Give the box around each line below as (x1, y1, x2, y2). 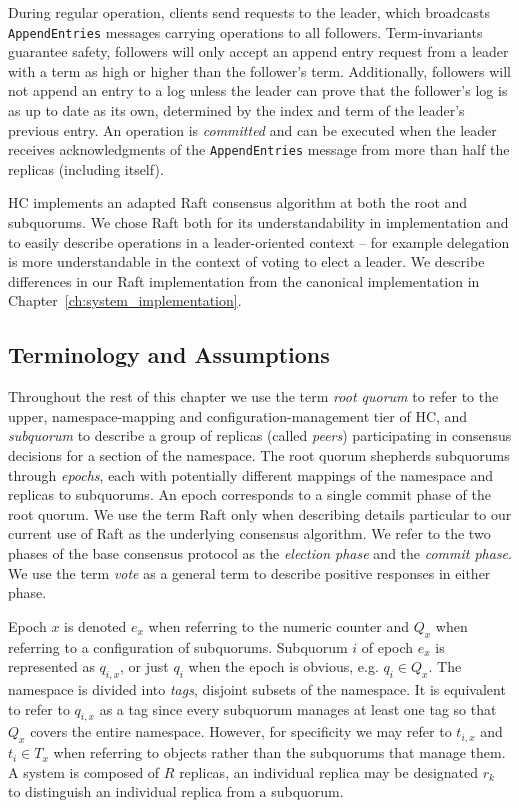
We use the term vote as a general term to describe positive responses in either (8, 562, 491, 583)
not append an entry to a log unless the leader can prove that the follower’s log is (8, 80, 508, 101)
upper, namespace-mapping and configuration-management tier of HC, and (8, 405, 468, 426)
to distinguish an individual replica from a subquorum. (8, 781, 344, 802)
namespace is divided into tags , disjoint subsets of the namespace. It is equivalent (8, 678, 506, 699)
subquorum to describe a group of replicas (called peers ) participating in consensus (8, 425, 512, 446)
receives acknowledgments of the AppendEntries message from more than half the (8, 139, 510, 160)
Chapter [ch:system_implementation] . (8, 290, 242, 311)
